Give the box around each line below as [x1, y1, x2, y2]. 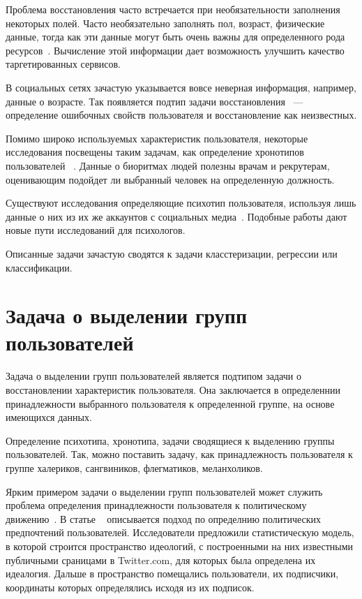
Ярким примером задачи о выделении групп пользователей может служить [6, 484, 323, 498]
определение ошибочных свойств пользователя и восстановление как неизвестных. [6, 108, 357, 122]
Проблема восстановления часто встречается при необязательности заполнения [6, 2, 340, 16]
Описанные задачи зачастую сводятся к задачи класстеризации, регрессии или [6, 246, 338, 260]
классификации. [6, 260, 73, 274]
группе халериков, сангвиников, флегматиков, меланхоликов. [6, 460, 263, 475]
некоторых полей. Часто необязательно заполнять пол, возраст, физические [6, 15, 325, 30]
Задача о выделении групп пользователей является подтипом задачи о [6, 369, 301, 383]
